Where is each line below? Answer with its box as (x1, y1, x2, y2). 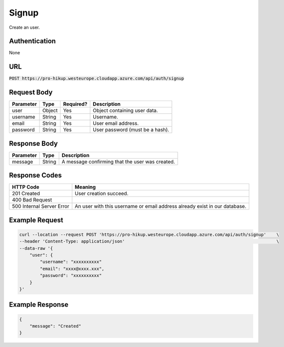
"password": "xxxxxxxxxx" (40, 273, 102, 278)
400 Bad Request (12, 197, 52, 204)
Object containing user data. (93, 107, 158, 114)
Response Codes (9, 171, 62, 180)
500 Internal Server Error (12, 203, 69, 210)
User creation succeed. (75, 190, 129, 197)
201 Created (12, 190, 40, 197)
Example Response (9, 301, 68, 309)
